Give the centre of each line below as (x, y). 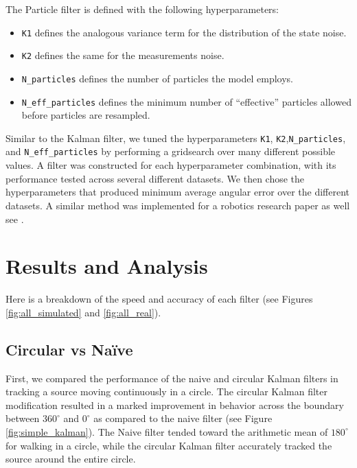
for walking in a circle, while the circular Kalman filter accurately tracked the (169, 445)
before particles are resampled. (86, 115)
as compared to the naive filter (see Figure (183, 418)
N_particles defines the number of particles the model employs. (158, 78)
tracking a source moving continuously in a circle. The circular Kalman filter (166, 391)
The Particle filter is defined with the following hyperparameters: (142, 9)
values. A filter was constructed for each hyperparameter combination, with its (171, 165)
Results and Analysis (107, 266)
